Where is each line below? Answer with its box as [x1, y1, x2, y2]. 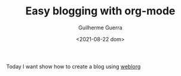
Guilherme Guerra [78, 24, 122, 31]
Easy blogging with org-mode [25, 4, 176, 18]
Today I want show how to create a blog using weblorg [6, 63, 141, 70]
